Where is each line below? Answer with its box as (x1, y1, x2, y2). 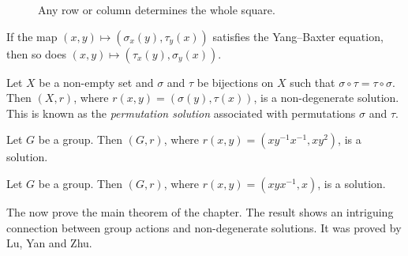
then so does (6, 45, 66, 62)
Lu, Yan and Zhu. (6, 235, 92, 251)
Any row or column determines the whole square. (38, 2, 275, 17)
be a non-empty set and (39, 73, 154, 90)
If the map (6, 28, 58, 44)
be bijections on (197, 73, 274, 90)
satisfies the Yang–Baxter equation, (212, 28, 384, 44)
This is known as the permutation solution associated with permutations (6, 104, 356, 121)
